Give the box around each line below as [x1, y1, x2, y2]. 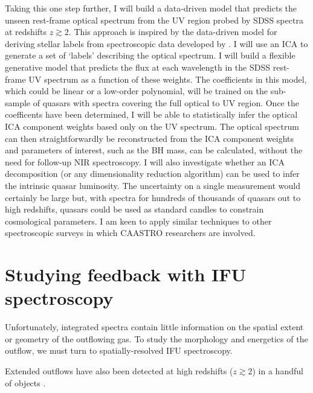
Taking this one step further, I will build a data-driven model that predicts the [5, 2, 297, 14]
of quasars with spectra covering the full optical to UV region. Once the [33, 96, 299, 109]
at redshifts [5, 25, 47, 38]
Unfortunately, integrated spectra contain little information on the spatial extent [5, 321, 304, 333]
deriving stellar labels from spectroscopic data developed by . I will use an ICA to [5, 37, 308, 50]
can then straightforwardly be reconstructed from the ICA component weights [5, 132, 294, 144]
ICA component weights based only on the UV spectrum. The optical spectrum [5, 120, 299, 132]
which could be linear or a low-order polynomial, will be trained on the [5, 85, 268, 97]
